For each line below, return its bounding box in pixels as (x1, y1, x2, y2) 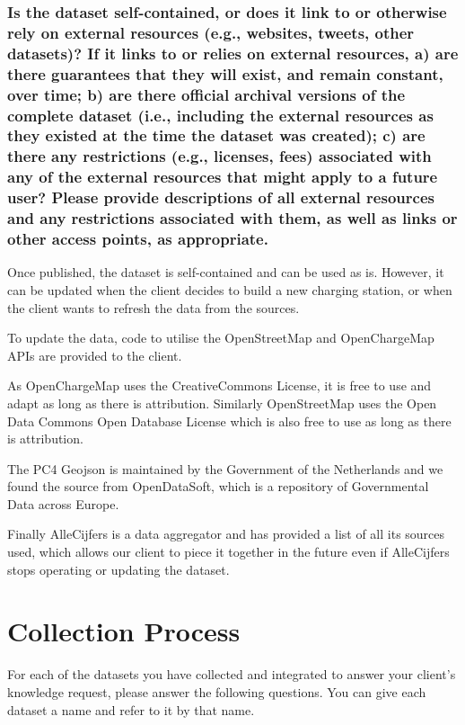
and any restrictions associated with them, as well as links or (7, 207, 458, 229)
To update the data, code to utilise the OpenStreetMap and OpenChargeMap (7, 328, 434, 347)
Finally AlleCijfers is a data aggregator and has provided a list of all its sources (7, 524, 445, 543)
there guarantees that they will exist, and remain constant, (7, 62, 443, 85)
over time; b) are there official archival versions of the (7, 83, 406, 105)
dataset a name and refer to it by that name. (7, 700, 255, 719)
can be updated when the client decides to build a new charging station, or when (7, 280, 452, 299)
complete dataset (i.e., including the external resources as (7, 103, 434, 126)
